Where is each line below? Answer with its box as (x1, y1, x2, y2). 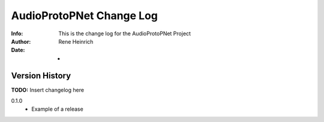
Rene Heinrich (58, 38, 94, 45)
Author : (11, 38, 31, 45)
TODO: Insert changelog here (11, 86, 84, 93)
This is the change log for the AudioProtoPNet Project (58, 30, 191, 37)
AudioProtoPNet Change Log (11, 9, 158, 22)
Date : (11, 47, 25, 54)
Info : (11, 30, 23, 37)
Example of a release (31, 105, 83, 113)
